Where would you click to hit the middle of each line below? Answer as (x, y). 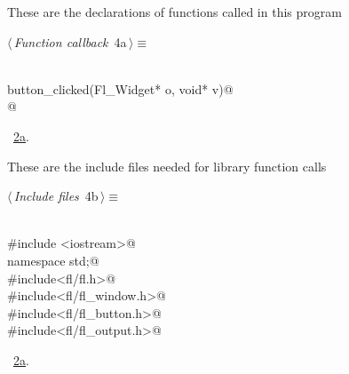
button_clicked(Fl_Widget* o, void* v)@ (120, 88)
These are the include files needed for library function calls (167, 166)
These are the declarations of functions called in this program (174, 12)
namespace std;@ (53, 260)
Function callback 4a (70, 41)
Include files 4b (56, 196)
